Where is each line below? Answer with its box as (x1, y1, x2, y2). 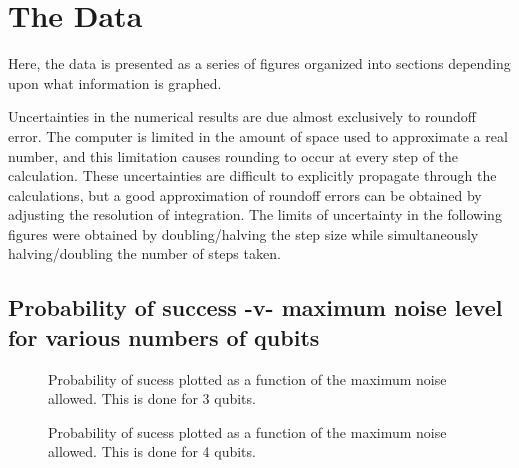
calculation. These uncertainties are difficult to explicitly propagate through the (8, 165, 497, 186)
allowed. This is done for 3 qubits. (48, 388, 256, 409)
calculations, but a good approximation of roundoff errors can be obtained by (8, 184, 482, 205)
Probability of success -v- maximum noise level (8, 292, 503, 323)
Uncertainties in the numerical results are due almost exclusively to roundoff (8, 106, 477, 127)
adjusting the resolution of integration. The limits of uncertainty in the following (8, 204, 502, 225)
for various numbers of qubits (8, 321, 320, 352)
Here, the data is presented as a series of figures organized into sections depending (8, 53, 511, 74)
